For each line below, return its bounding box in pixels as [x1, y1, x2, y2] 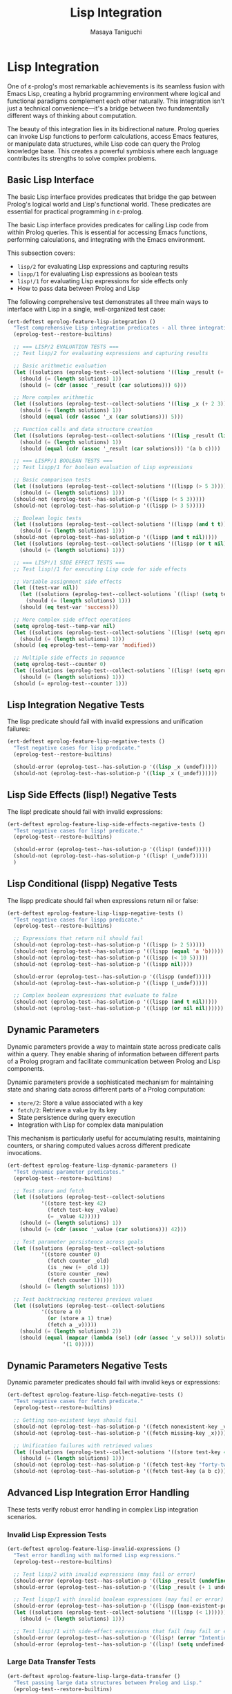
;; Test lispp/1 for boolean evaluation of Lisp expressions [13, 464, 193, 471]
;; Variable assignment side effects [13, 578, 122, 585]
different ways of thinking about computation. [7, 111, 137, 120]
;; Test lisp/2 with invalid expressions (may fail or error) [13, 1570, 196, 1578]
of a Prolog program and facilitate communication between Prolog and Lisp [7, 1057, 221, 1065]
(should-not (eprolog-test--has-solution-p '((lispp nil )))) [13, 960, 193, 968]
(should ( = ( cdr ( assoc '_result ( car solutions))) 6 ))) [19, 381, 187, 388]
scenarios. [7, 1512, 37, 1521]
